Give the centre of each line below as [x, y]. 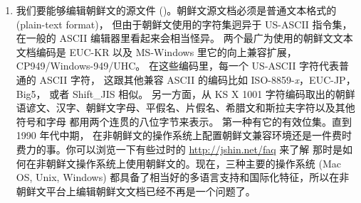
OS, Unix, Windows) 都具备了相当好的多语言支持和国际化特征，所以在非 [183, 177]
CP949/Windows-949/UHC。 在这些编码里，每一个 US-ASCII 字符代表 [178, 66]
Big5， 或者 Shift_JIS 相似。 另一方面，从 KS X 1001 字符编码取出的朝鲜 [185, 93]
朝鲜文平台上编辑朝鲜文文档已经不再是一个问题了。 [136, 191]
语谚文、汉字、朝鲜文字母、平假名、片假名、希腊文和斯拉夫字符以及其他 [185, 108]
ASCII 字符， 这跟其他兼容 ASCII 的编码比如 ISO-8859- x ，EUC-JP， [198, 79]
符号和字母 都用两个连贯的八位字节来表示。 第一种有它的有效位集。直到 [184, 121]
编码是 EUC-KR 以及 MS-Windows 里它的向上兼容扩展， [166, 51]
